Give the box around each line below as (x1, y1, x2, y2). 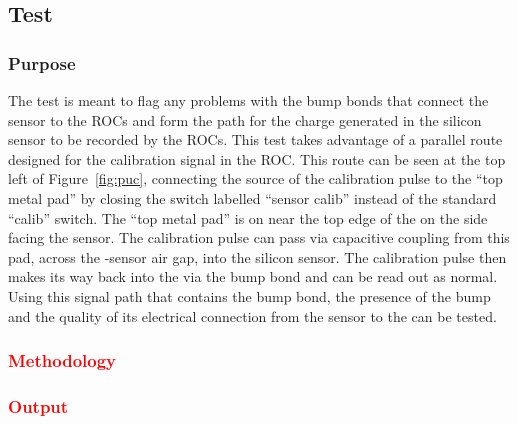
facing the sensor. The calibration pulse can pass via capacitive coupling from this (8, 227, 510, 248)
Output (8, 393, 69, 418)
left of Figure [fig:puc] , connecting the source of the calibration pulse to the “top (8, 168, 503, 189)
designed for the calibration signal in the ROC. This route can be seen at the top (8, 148, 506, 169)
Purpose (8, 50, 76, 75)
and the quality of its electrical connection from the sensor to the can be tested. (8, 305, 497, 326)
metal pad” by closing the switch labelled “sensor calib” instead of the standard (8, 187, 497, 208)
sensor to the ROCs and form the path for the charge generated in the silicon (8, 109, 482, 130)
